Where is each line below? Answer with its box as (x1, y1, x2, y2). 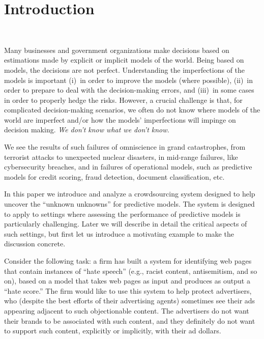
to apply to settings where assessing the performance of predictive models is (4, 208, 241, 219)
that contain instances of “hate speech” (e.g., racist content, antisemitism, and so (4, 265, 257, 276)
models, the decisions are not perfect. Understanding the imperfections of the (4, 64, 245, 75)
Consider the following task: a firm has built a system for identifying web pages (4, 256, 252, 266)
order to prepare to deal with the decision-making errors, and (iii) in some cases (4, 84, 254, 95)
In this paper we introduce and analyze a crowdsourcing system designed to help (4, 188, 255, 199)
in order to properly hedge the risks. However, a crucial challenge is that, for (4, 94, 243, 105)
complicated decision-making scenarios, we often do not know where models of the (4, 104, 260, 115)
